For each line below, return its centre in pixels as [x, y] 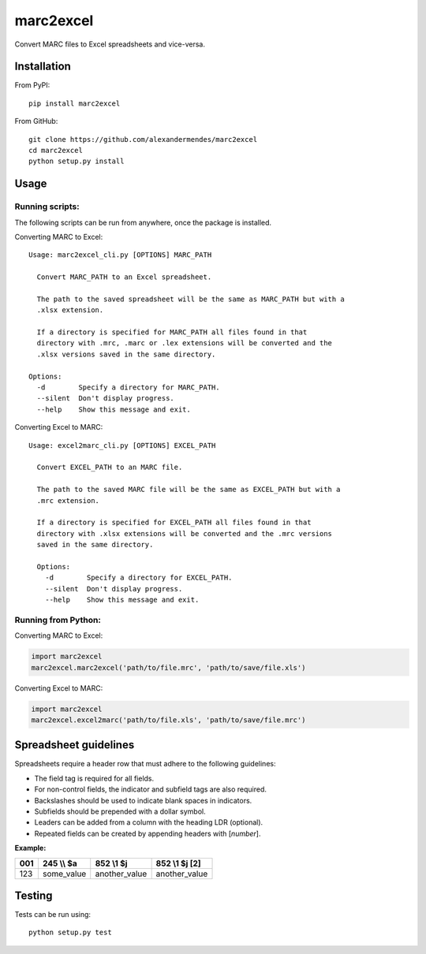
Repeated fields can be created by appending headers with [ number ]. [148, 833]
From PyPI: [32, 85]
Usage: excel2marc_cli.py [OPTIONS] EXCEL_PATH [122, 445]
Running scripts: [47, 207]
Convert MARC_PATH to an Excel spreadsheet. [124, 277]
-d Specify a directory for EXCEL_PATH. [138, 578]
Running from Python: [58, 620]
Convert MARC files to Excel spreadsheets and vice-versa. [110, 44]
